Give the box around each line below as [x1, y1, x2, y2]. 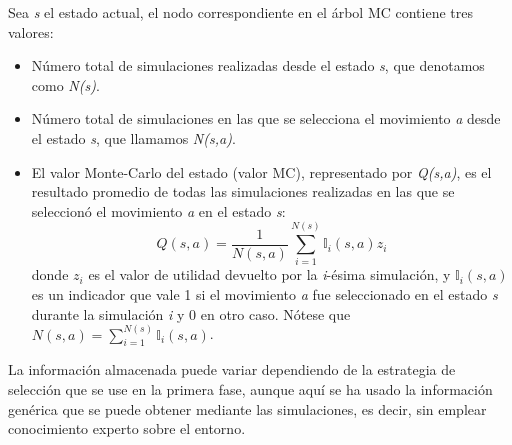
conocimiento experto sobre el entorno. [8, 418, 246, 439]
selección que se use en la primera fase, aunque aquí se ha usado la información [8, 379, 493, 400]
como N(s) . [31, 74, 100, 95]
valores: [8, 21, 54, 42]
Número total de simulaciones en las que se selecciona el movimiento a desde [31, 108, 501, 129]
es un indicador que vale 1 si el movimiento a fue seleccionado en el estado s [31, 284, 498, 305]
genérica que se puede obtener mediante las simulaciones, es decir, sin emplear [8, 398, 487, 419]
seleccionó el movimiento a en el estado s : [31, 200, 286, 221]
